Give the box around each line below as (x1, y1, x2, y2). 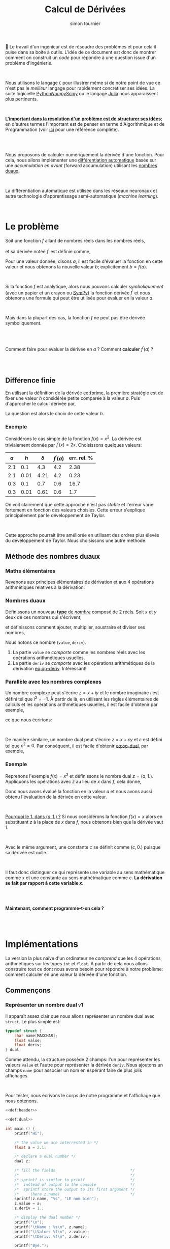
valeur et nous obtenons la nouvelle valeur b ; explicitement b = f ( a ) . (5, 263, 148, 269)
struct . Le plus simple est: (5, 1018, 61, 1024)
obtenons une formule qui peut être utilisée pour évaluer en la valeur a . (5, 295, 154, 301)
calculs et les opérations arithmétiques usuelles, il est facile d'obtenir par (5, 701, 158, 708)
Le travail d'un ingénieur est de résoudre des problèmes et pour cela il (9, 43, 156, 49)
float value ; (14, 1038, 42, 1043)
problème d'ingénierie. (5, 60, 53, 66)
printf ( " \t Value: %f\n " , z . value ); (14, 1229, 90, 1234)
